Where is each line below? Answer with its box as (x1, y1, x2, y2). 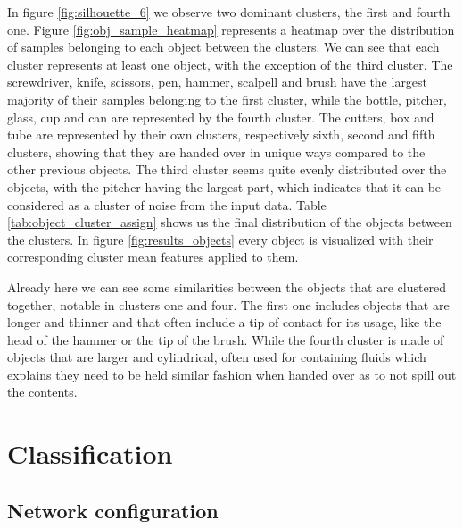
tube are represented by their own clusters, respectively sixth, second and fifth (7, 125, 435, 144)
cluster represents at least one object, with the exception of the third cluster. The (7, 55, 453, 73)
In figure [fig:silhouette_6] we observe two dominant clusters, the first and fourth (7, 3, 451, 21)
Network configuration (7, 496, 219, 524)
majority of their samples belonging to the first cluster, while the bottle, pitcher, (7, 89, 447, 108)
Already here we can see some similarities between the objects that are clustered (7, 277, 447, 296)
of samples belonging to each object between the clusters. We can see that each (7, 38, 440, 56)
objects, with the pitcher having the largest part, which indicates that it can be (7, 177, 442, 196)
